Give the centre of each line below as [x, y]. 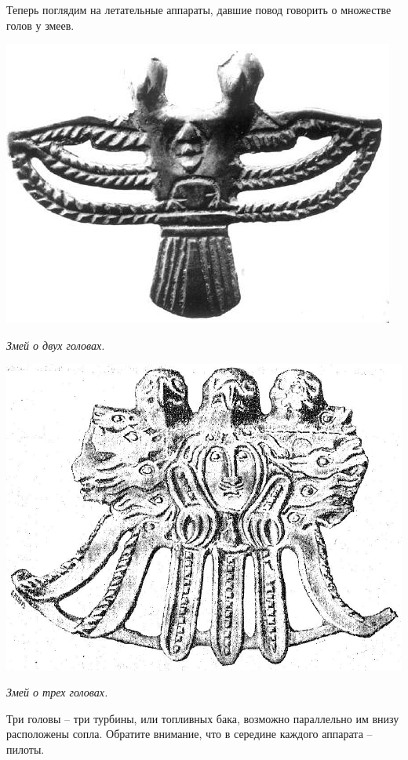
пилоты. [25, 749]
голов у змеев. [40, 25]
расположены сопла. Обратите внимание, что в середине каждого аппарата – [189, 734]
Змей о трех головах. [57, 692]
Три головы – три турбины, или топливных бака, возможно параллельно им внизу [203, 718]
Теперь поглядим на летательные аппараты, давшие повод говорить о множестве [199, 9]
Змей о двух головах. [56, 345]
